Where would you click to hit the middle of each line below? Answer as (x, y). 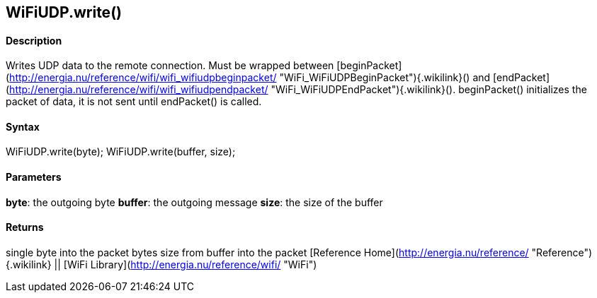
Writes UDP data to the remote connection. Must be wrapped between (170, 66)
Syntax (23, 126)
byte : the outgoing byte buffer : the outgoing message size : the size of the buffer (194, 202)
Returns (25, 227)
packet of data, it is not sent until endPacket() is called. (134, 102)
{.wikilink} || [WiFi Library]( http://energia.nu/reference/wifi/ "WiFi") (161, 264)
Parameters (34, 177)
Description (34, 40)
